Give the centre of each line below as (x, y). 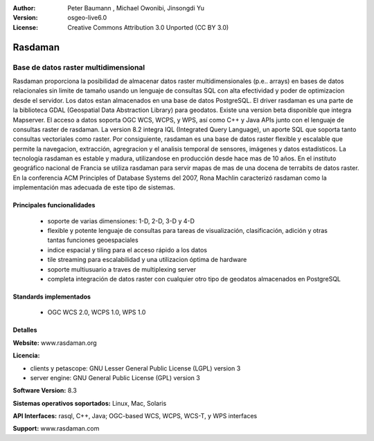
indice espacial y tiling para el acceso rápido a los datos (127, 250)
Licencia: (26, 355)
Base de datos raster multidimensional (79, 67)
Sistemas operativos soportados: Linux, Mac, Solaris (90, 403)
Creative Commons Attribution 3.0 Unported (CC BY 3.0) (148, 27)
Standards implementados (52, 297)
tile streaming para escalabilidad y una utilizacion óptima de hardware (147, 260)
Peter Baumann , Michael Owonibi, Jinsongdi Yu (136, 8)
